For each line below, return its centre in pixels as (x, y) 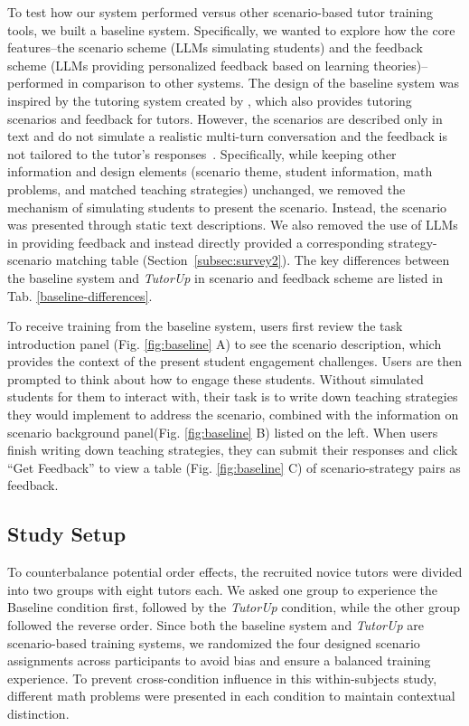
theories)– (401, 65)
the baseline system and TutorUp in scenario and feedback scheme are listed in (225, 277)
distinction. (38, 713)
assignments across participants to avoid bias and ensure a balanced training (219, 660)
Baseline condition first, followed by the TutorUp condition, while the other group (234, 607)
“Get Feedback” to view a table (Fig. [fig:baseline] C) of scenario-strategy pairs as (234, 467)
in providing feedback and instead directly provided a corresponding (196, 242)
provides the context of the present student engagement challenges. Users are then (235, 361)
